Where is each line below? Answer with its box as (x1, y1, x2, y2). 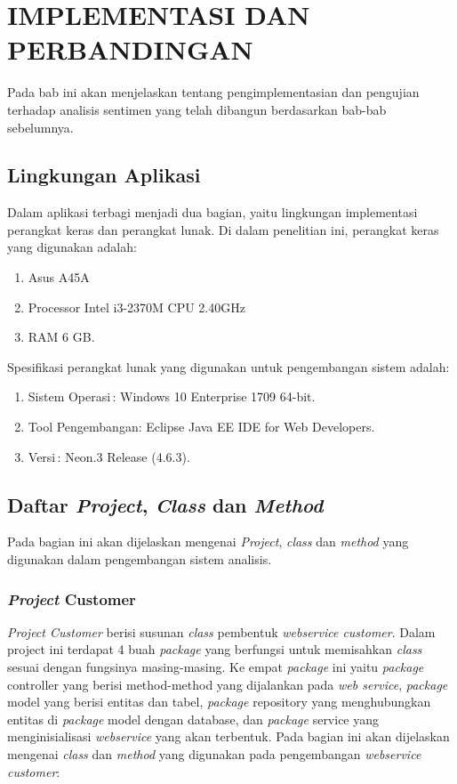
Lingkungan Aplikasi (7, 161, 201, 189)
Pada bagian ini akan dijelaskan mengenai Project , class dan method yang (7, 532, 409, 551)
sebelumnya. (7, 117, 74, 136)
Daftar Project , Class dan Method (7, 490, 324, 518)
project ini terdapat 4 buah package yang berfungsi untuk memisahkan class (7, 640, 422, 659)
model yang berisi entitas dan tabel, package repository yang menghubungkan (7, 692, 431, 711)
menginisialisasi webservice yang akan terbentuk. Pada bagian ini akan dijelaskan (7, 727, 450, 746)
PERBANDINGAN (7, 31, 253, 68)
